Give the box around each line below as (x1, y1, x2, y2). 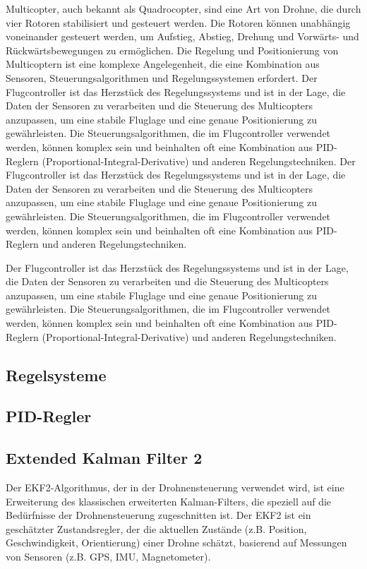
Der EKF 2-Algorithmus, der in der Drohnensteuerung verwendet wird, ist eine (6, 480, 344, 495)
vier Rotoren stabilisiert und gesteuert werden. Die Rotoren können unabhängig (6, 15, 351, 30)
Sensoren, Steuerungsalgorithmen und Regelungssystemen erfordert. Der (6, 70, 318, 85)
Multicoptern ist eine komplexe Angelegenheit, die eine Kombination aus (6, 56, 320, 71)
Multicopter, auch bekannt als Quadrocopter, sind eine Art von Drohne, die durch (6, 1, 361, 16)
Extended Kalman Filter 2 (6, 447, 203, 469)
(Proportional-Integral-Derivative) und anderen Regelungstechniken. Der (42, 153, 356, 168)
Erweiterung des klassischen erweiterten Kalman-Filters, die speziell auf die (6, 493, 332, 508)
